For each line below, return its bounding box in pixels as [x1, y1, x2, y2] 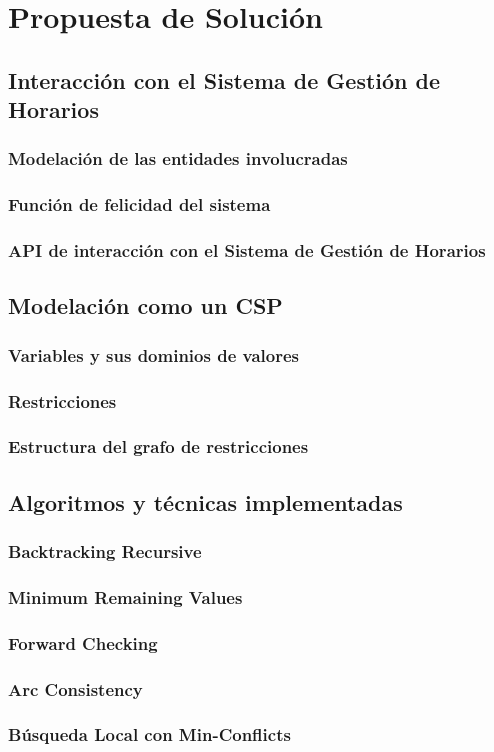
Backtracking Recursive [8, 539, 202, 564]
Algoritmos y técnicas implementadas [8, 486, 403, 517]
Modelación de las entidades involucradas [8, 146, 348, 171]
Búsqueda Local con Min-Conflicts [8, 722, 291, 747]
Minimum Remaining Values [8, 584, 243, 609]
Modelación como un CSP [8, 290, 283, 321]
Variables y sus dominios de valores [8, 342, 299, 367]
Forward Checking [8, 630, 158, 655]
